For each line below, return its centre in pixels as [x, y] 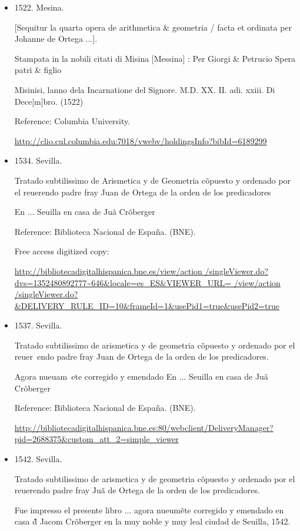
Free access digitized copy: [62, 251]
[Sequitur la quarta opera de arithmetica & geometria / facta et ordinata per [153, 27]
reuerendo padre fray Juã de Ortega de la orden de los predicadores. [137, 490]
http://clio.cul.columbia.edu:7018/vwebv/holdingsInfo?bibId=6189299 [141, 140]
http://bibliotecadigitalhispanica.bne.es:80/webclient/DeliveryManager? [144, 427]
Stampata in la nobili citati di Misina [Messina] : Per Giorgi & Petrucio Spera [155, 58]
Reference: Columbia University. [72, 121]
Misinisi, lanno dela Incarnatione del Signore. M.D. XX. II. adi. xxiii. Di [145, 89]
